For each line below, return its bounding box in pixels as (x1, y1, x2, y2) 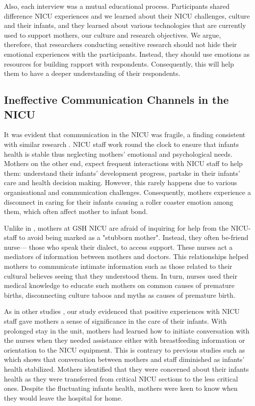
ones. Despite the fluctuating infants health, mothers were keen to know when (4, 383, 238, 393)
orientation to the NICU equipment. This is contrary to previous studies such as (4, 344, 245, 355)
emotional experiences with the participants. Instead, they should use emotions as (4, 48, 250, 59)
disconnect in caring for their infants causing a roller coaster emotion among (4, 196, 233, 207)
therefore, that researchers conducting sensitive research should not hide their (4, 39, 237, 49)
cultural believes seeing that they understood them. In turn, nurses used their (4, 270, 237, 281)
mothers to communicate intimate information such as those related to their (4, 261, 232, 271)
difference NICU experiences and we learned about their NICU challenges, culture (4, 10, 250, 21)
